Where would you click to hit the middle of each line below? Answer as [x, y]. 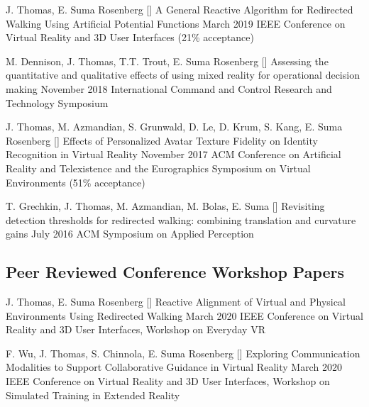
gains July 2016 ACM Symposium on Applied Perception [130, 234]
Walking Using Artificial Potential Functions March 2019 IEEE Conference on [176, 23]
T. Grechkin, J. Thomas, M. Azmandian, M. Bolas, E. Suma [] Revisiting [165, 206]
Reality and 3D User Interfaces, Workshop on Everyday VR [136, 329]
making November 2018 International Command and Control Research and [169, 88]
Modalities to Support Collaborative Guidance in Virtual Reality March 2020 [174, 367]
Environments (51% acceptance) [76, 182]
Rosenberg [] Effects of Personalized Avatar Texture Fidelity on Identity [162, 140]
